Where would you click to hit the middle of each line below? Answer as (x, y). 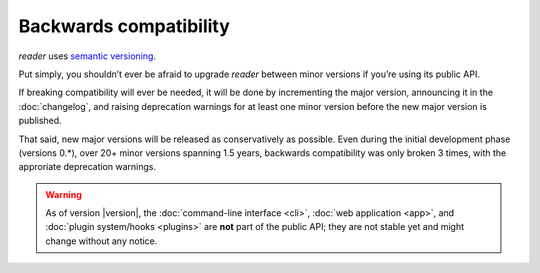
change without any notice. (101, 241)
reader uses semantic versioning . (87, 56)
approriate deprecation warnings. (87, 167)
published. (40, 121)
